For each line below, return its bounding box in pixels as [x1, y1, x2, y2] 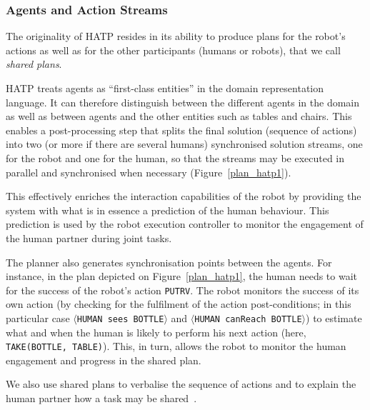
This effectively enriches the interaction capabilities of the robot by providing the [6, 189, 361, 204]
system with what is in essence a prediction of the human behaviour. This [6, 202, 329, 217]
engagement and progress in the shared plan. [6, 352, 201, 367]
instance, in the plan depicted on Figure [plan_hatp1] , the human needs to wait [6, 269, 358, 284]
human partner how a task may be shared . [6, 391, 197, 406]
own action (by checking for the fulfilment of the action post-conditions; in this [6, 296, 351, 311]
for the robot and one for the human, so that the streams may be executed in [6, 150, 345, 165]
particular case [6, 310, 70, 325]
